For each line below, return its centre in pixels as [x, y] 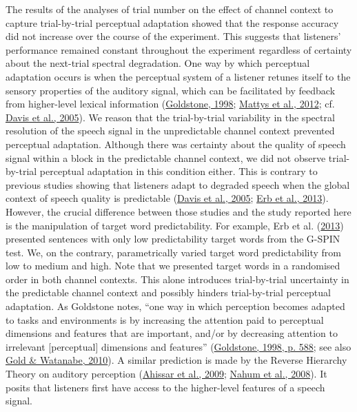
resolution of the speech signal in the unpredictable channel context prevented [170, 131]
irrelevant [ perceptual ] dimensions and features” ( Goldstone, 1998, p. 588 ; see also [178, 346]
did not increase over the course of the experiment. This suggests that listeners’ [173, 36]
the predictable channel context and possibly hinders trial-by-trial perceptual [168, 292]
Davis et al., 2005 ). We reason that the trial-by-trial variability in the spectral [170, 117]
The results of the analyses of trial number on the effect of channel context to [170, 9]
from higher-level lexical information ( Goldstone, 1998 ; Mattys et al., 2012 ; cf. [170, 104]
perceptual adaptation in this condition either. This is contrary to [178, 171]
